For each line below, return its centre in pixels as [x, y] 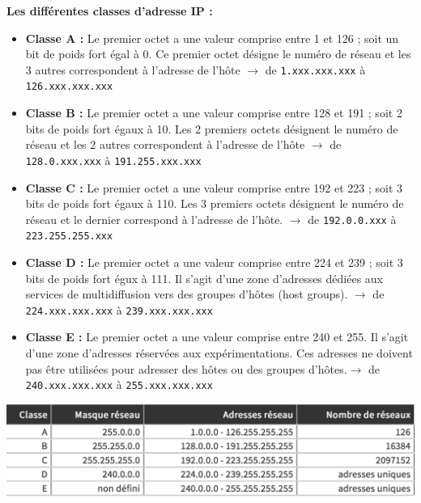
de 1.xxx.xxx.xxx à [315, 69]
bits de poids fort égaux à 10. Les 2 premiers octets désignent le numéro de [212, 128]
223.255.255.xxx [69, 237]
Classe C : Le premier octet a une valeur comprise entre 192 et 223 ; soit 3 [214, 187]
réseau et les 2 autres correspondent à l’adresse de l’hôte [165, 144]
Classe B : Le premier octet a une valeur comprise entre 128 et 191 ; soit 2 [214, 113]
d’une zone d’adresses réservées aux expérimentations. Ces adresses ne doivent [219, 353]
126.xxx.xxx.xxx [69, 87]
